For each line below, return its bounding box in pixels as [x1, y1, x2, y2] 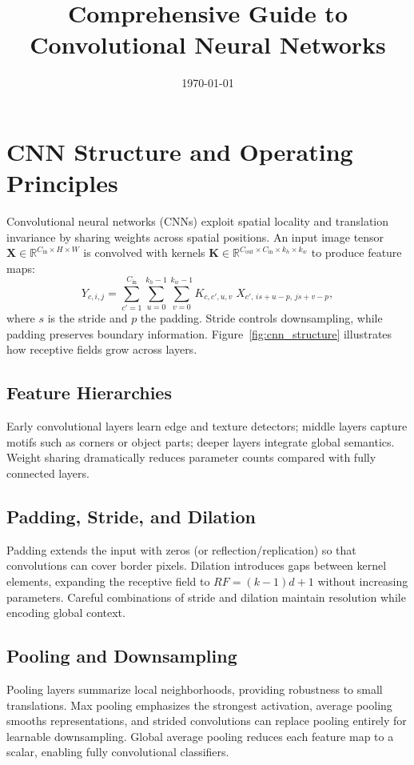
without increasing [317, 572, 408, 589]
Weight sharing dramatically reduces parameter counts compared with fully [6, 449, 376, 466]
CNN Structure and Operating [6, 134, 353, 167]
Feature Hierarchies [6, 380, 172, 405]
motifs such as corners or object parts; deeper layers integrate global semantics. [6, 433, 395, 450]
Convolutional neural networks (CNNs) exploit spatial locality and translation [6, 213, 389, 230]
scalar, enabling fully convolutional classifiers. [6, 743, 229, 760]
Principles [6, 166, 118, 199]
